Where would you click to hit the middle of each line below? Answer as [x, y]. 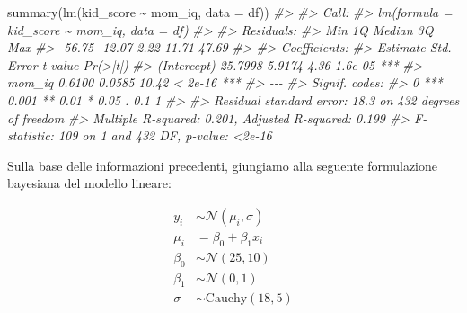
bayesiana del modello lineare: [89, 183]
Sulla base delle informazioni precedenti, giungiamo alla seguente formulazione [223, 165]
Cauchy [226, 299]
